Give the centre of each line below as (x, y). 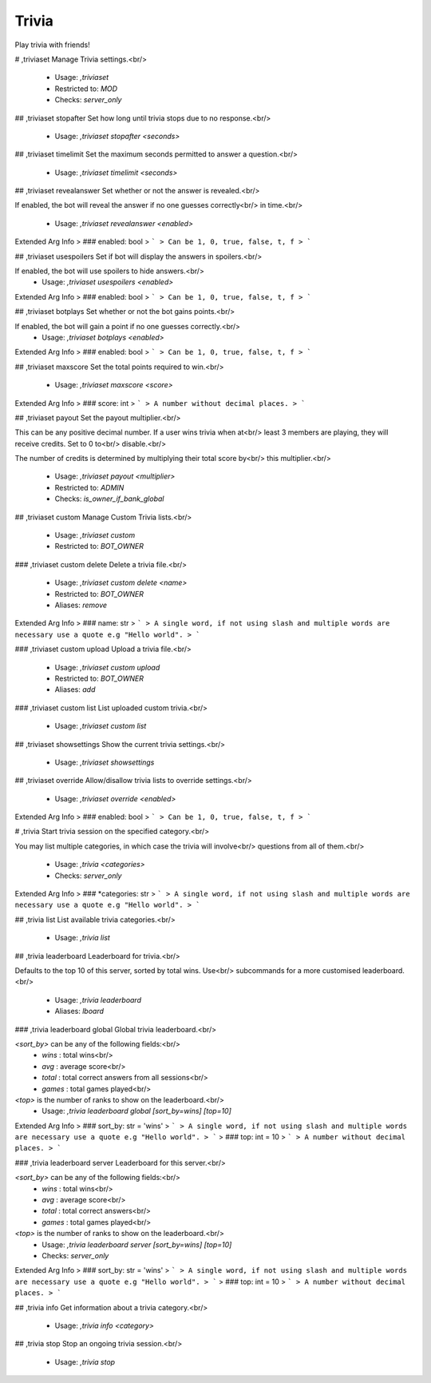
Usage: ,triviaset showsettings (105, 762)
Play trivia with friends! (53, 45)
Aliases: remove (81, 605)
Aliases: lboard (79, 1011)
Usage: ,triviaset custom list (101, 726)
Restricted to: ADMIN (89, 487)
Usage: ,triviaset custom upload (107, 667)
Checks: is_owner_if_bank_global (109, 499)
